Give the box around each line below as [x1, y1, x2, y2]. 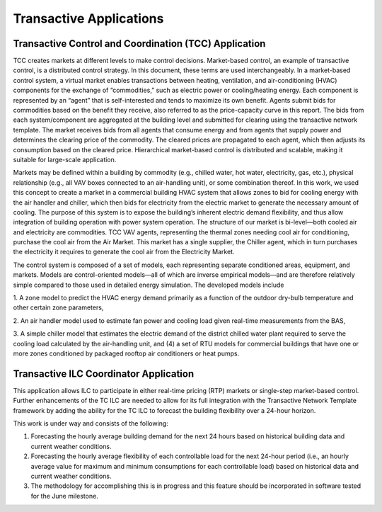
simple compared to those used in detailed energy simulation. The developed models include [13, 280, 284, 289]
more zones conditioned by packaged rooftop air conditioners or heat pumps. [13, 349, 240, 358]
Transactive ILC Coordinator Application [13, 368, 195, 380]
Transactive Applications [13, 11, 164, 26]
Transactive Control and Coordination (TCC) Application [13, 38, 266, 50]
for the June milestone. [30, 491, 98, 500]
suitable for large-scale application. [13, 155, 117, 164]
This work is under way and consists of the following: [13, 419, 169, 428]
